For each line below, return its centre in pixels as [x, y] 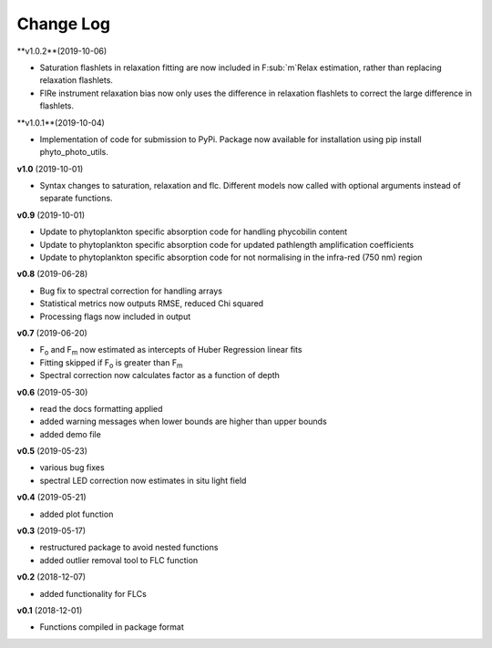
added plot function [77, 514]
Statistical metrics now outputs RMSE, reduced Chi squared [152, 303]
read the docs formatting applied [101, 408]
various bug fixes [72, 468]
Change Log [64, 24]
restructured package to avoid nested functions [129, 548]
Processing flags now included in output [115, 316]
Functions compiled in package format [112, 627]
